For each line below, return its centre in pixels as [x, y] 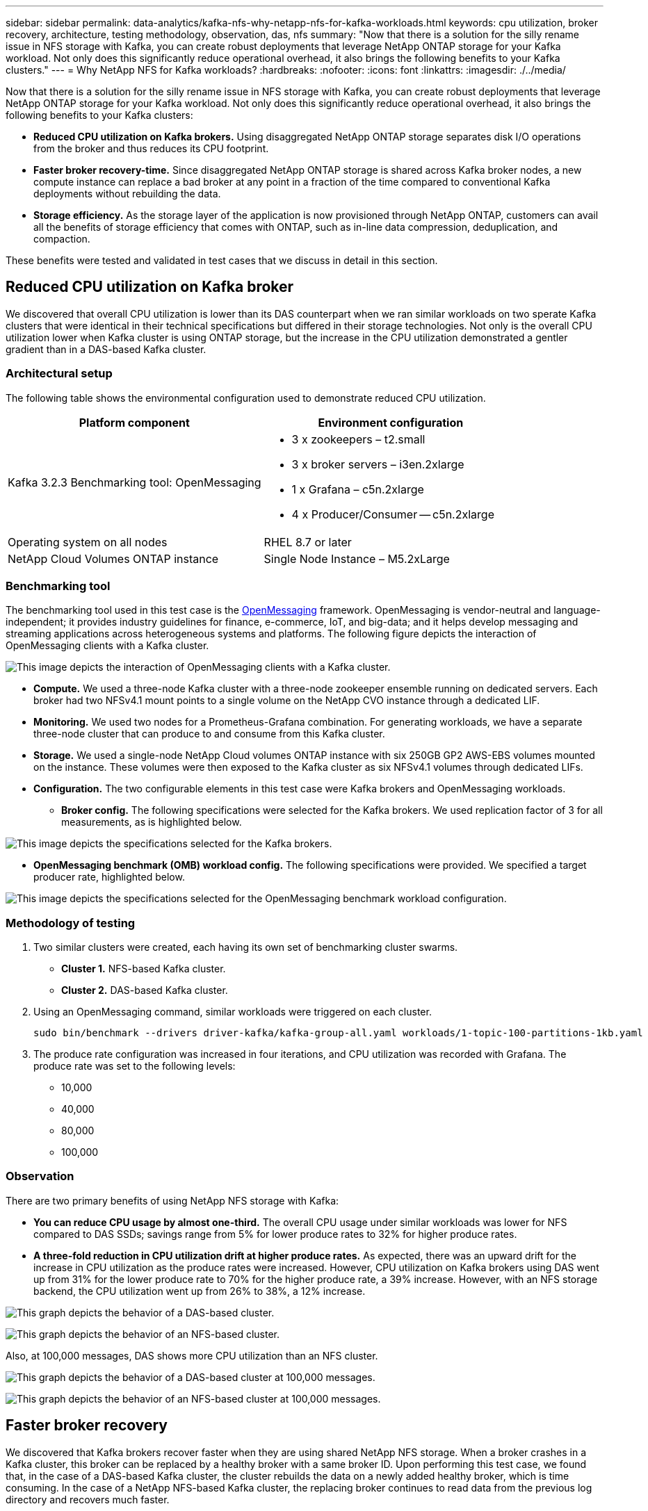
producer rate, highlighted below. [109, 877]
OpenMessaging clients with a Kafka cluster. [107, 646]
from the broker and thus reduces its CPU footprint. [151, 148]
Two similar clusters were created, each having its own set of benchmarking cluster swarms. [246, 947]
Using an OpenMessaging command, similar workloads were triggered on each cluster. [233, 1012]
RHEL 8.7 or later [308, 542]
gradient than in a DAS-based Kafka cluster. [106, 349]
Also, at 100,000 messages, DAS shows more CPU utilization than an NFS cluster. [192, 1355]
